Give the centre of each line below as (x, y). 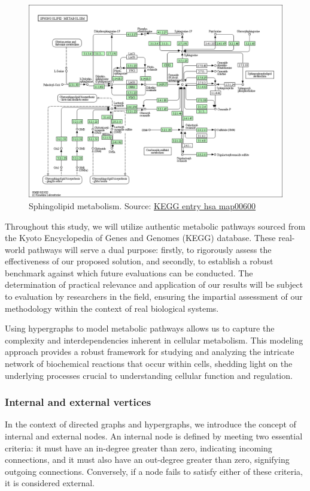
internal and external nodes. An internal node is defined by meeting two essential (154, 436)
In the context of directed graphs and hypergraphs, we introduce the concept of (151, 424)
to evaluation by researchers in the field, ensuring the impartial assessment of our (154, 296)
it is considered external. (50, 483)
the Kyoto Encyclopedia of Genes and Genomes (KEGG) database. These (140, 238)
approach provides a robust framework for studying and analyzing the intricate (150, 352)
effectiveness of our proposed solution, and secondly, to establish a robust (139, 261)
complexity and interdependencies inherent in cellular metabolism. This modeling (154, 340)
